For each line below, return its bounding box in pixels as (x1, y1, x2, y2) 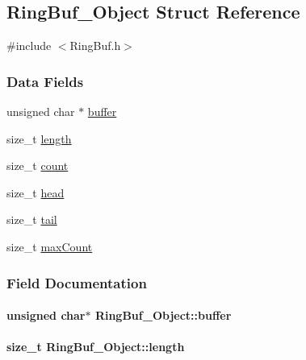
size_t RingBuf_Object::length (6, 338, 185, 355)
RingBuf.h (69, 37, 121, 54)
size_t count (6, 157, 69, 174)
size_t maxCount (6, 238, 93, 254)
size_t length (6, 130, 72, 147)
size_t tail (6, 211, 57, 228)
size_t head (6, 184, 65, 201)
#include (6, 37, 52, 54)
